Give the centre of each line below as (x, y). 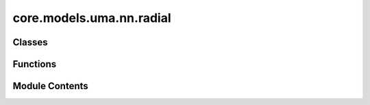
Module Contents (50, 86)
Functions (35, 64)
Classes (30, 42)
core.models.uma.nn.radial (92, 18)
